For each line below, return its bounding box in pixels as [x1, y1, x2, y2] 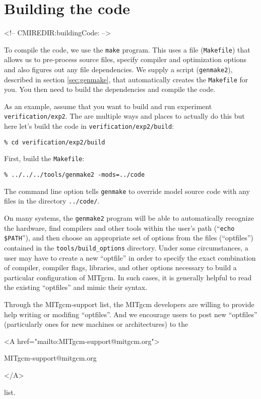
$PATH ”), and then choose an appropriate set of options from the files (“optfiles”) [4, 232, 253, 243]
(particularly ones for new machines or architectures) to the [4, 319, 188, 329]
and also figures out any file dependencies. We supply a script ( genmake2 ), [4, 64, 233, 74]
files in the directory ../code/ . [4, 195, 100, 206]
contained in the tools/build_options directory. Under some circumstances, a [4, 242, 248, 253]
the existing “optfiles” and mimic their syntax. [4, 282, 148, 292]
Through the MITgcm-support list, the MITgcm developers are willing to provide [4, 299, 254, 310]
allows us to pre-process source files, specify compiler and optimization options [4, 54, 247, 65]
